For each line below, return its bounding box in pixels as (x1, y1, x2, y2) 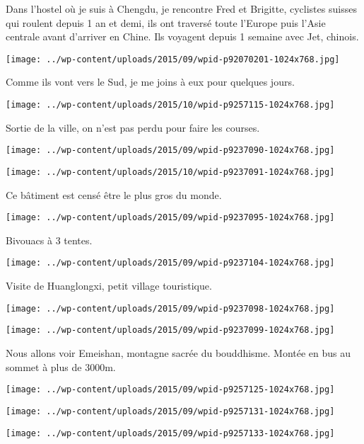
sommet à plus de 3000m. (6, 359, 116, 374)
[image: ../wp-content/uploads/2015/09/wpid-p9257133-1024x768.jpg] (6, 428, 335, 438)
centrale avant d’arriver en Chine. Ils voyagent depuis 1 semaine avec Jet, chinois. (6, 29, 359, 44)
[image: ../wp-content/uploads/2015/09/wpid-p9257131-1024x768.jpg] (6, 406, 335, 416)
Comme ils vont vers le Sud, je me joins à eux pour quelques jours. (6, 74, 295, 89)
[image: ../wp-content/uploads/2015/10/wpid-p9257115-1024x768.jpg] (6, 100, 335, 110)
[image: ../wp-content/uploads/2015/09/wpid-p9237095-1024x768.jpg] (6, 212, 335, 223)
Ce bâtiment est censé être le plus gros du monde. (6, 187, 222, 202)
